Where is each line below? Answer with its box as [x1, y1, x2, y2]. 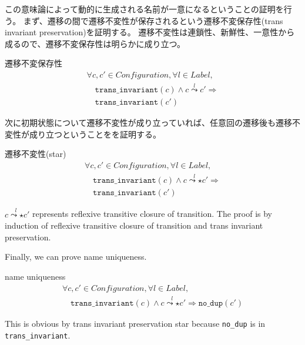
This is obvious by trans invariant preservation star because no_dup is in [5, 317, 266, 329]
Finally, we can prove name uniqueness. [5, 250, 147, 263]
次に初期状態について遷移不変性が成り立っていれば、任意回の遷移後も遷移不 [5, 116, 300, 129]
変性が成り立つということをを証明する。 [5, 128, 161, 140]
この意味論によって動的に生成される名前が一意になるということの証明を [5, 3, 284, 15]
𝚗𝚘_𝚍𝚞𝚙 [198, 299, 223, 307]
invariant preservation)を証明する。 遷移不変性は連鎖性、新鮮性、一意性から [5, 26, 295, 38]
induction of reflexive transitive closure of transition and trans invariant [5, 219, 263, 232]
